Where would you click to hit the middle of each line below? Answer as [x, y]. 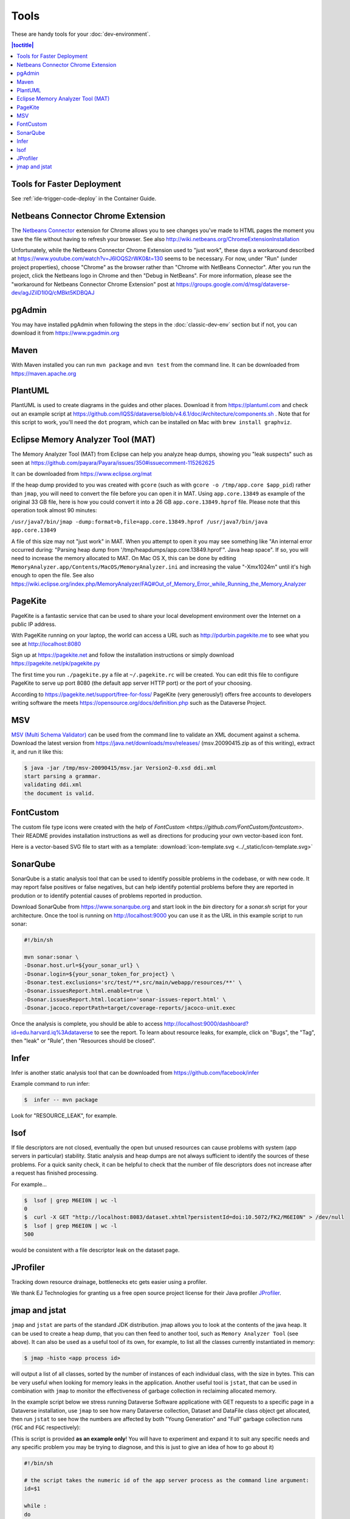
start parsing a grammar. [63, 777]
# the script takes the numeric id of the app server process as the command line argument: [166, 1480]
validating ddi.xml [53, 785]
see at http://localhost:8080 [46, 643]
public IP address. [34, 624]
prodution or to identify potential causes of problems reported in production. [107, 896]
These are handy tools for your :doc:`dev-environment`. [81, 34]
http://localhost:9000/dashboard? [207, 1024]
